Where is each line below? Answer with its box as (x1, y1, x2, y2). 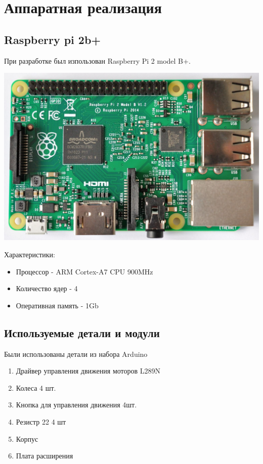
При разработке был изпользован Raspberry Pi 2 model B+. (4, 55, 191, 66)
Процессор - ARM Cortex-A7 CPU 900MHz (16, 266, 153, 276)
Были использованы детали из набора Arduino (4, 348, 148, 359)
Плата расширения (16, 450, 73, 461)
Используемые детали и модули (4, 324, 160, 340)
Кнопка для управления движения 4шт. (16, 399, 137, 410)
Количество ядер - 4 (16, 283, 78, 294)
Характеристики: (4, 249, 55, 259)
